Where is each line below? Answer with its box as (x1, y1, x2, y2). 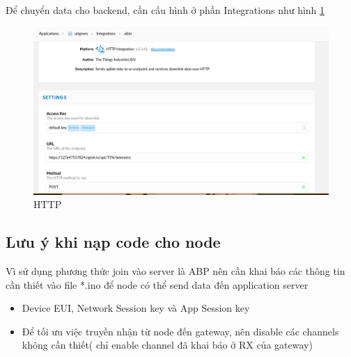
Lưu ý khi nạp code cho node (6, 231, 221, 253)
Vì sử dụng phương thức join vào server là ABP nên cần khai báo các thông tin (6, 263, 345, 278)
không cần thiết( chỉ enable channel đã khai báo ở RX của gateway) (22, 338, 313, 352)
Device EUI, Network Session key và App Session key (22, 301, 250, 315)
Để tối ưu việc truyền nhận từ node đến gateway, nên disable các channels (22, 324, 339, 338)
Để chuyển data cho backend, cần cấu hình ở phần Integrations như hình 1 (6, 3, 325, 17)
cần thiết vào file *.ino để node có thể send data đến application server (6, 277, 309, 292)
